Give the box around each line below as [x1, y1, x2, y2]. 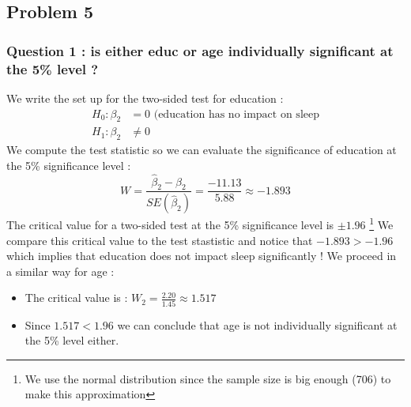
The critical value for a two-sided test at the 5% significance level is [6, 216, 334, 232]
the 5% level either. [25, 332, 119, 349]
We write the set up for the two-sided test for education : [6, 89, 284, 106]
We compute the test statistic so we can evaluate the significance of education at [6, 141, 397, 158]
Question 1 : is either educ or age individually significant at [6, 40, 394, 60]
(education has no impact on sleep [153, 108, 319, 120]
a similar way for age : [6, 262, 115, 279]
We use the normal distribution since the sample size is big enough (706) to [25, 370, 391, 386]
